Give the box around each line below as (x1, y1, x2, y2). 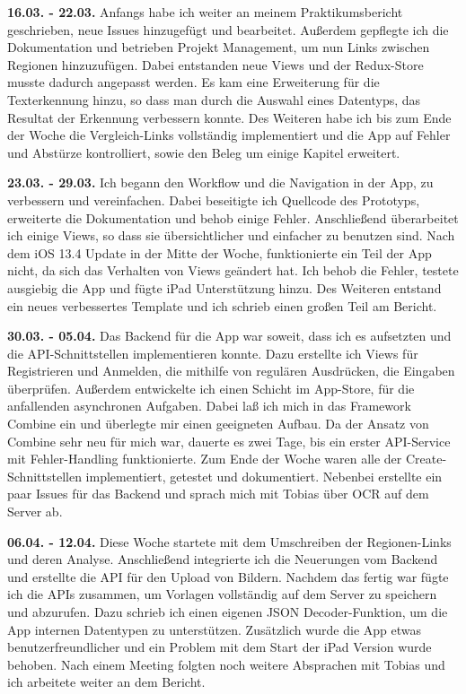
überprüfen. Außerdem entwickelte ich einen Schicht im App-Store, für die (7, 378, 415, 397)
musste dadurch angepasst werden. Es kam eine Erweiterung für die (7, 73, 380, 91)
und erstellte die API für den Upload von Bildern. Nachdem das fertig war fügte (7, 567, 449, 586)
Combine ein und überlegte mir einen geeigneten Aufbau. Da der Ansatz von (7, 414, 429, 433)
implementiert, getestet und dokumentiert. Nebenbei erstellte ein (85, 466, 443, 485)
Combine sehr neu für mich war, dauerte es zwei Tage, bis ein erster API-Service (7, 431, 451, 450)
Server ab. (7, 502, 63, 521)
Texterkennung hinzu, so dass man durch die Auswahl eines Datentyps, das (7, 90, 421, 108)
